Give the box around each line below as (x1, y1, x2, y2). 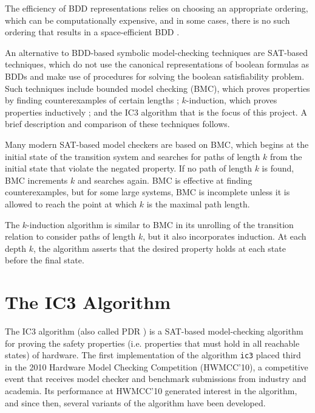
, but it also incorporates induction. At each (143, 230, 307, 243)
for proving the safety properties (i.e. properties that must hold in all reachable (5, 336, 300, 349)
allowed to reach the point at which (5, 197, 137, 210)
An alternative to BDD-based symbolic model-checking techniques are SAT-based (5, 46, 308, 58)
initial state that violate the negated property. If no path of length (5, 162, 252, 175)
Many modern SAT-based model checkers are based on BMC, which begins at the (5, 137, 309, 150)
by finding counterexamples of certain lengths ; (5, 94, 179, 106)
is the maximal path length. (146, 197, 250, 210)
